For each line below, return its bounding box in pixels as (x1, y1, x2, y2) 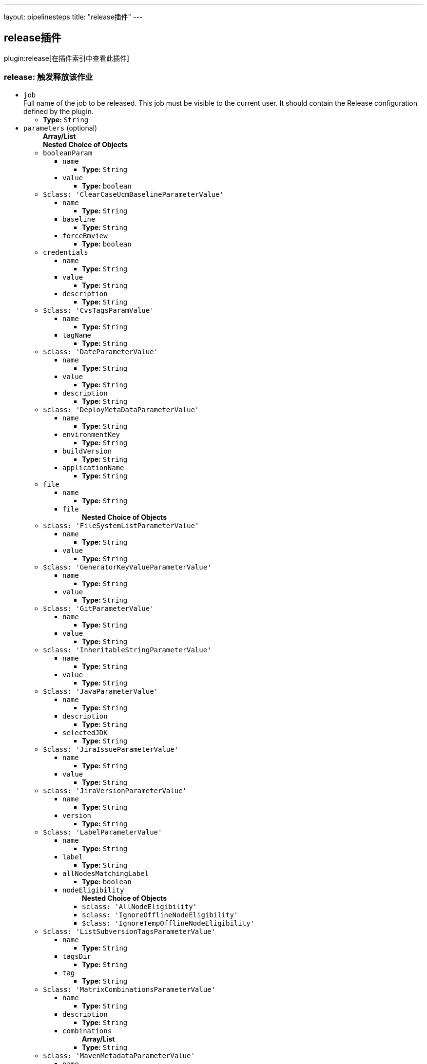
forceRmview (62, 231, 108, 240)
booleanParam (43, 149, 93, 157)
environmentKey (62, 430, 120, 438)
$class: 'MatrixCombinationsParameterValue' (43, 985, 216, 993)
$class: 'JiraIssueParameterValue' (43, 745, 179, 753)
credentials (43, 248, 88, 256)
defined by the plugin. (23, 107, 94, 115)
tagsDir (62, 952, 92, 960)
